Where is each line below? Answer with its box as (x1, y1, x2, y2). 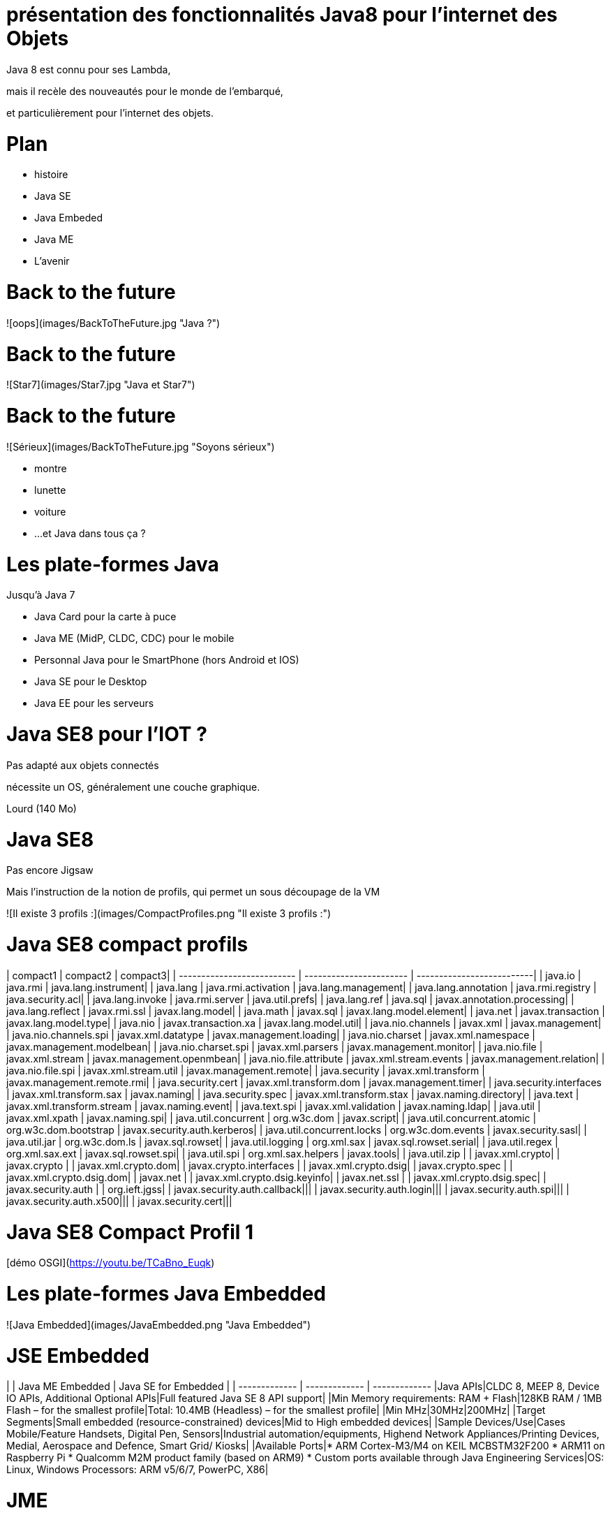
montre (34, 462, 67, 474)
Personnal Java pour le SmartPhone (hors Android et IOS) (34, 654, 299, 666)
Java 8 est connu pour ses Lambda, (6, 63, 171, 75)
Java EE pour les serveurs (34, 697, 154, 710)
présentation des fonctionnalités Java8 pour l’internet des (6, 3, 558, 27)
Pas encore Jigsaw (6, 864, 94, 877)
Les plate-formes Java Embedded (6, 1282, 327, 1306)
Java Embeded (34, 212, 103, 224)
